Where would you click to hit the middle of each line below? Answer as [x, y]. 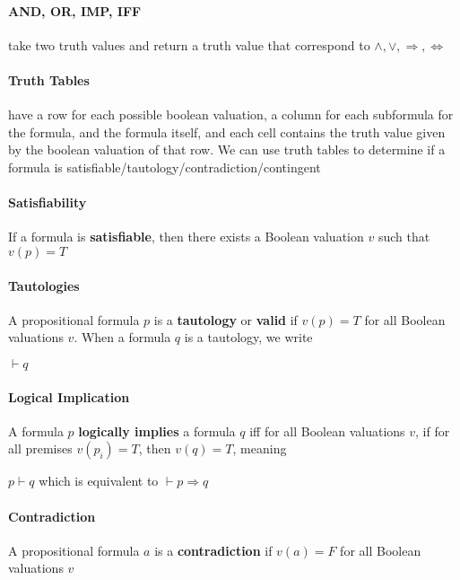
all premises [40, 448]
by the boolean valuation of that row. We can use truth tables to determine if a [227, 149]
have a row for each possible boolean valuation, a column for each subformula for [231, 114]
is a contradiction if [213, 550]
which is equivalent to [99, 481]
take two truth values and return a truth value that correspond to [189, 44]
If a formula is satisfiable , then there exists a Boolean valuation [186, 237]
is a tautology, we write [248, 337]
